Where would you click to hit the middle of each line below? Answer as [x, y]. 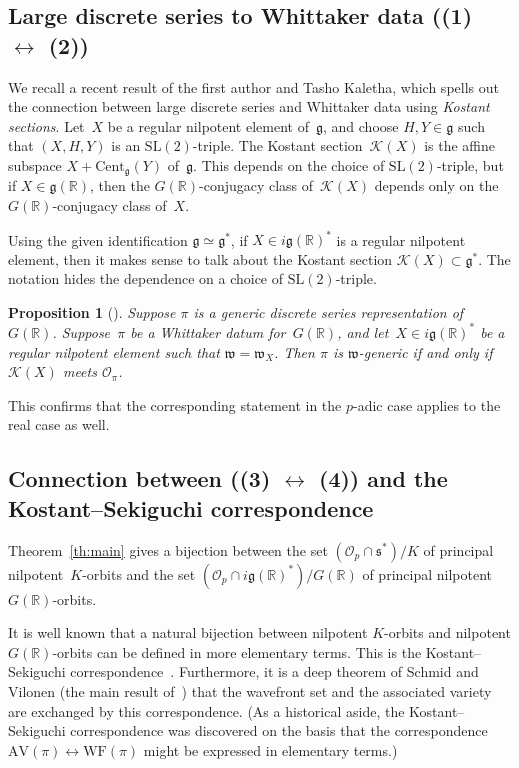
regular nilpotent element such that [114, 351]
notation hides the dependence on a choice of [146, 278]
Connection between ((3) [139, 478]
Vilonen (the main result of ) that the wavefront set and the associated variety [250, 690]
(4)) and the [383, 478]
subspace [35, 164]
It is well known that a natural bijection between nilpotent [188, 632]
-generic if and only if [425, 351]
